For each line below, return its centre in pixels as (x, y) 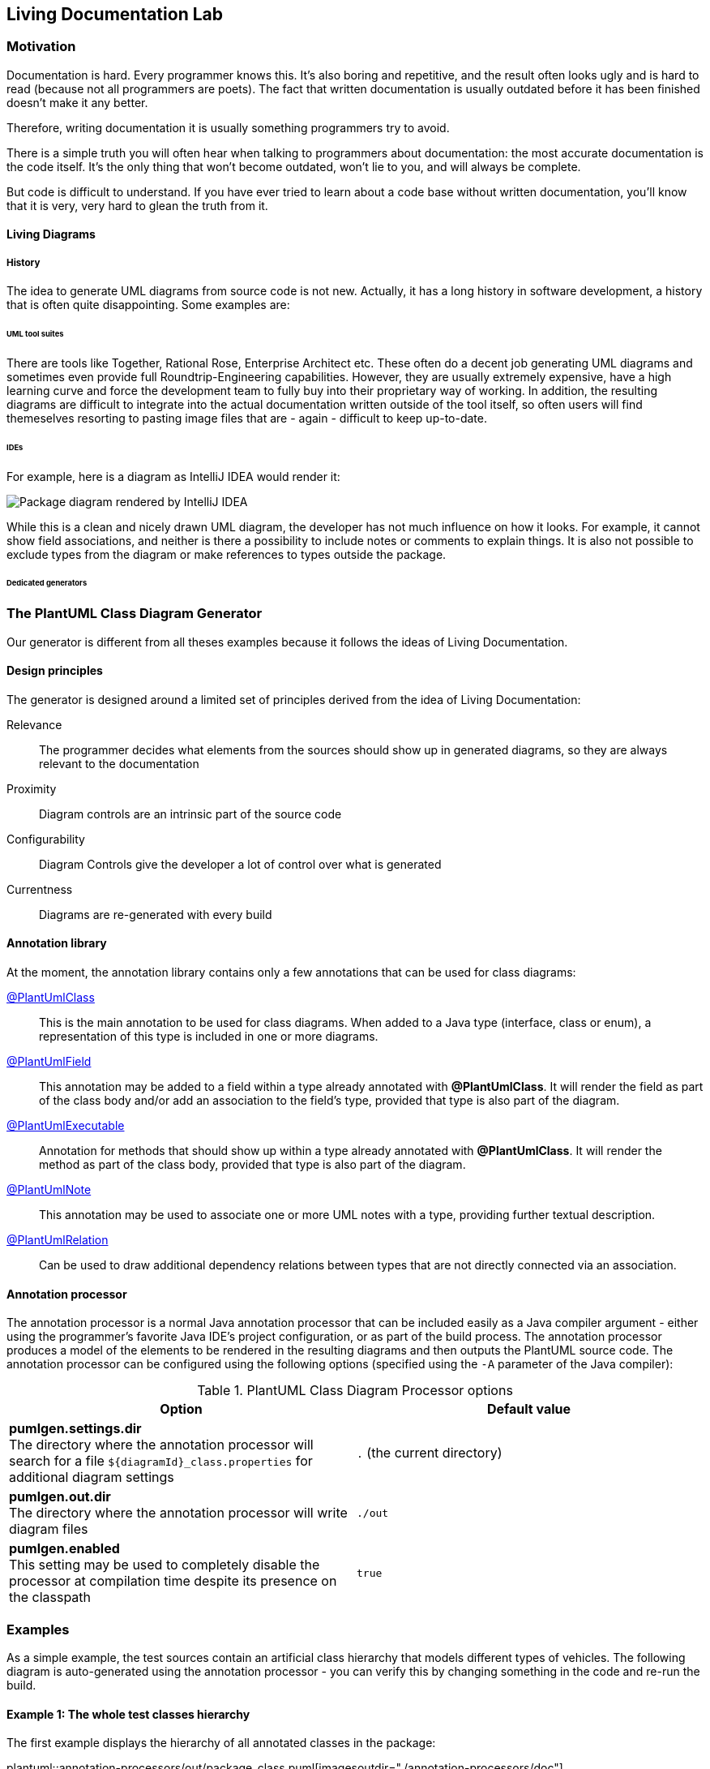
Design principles (55, 671)
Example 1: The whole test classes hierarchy (128, 1714)
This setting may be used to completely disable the (165, 1565)
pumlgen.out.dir (60, 1497)
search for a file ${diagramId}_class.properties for (161, 1461)
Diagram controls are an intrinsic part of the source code (190, 814)
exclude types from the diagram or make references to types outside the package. (227, 554)
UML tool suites (35, 334)
